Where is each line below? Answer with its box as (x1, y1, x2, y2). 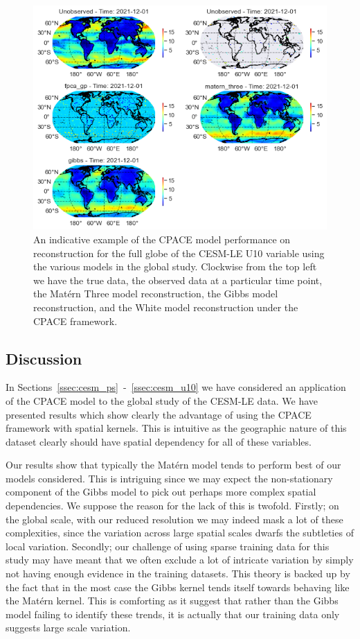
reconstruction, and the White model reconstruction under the (33, 299, 298, 314)
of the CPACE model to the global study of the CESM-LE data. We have (6, 393, 318, 408)
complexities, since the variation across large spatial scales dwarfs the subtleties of (6, 525, 354, 540)
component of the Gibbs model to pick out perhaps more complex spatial (6, 484, 316, 499)
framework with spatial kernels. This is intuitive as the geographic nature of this (6, 421, 347, 435)
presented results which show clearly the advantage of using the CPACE (6, 407, 312, 421)
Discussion (6, 347, 82, 369)
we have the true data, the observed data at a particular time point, (33, 272, 323, 287)
